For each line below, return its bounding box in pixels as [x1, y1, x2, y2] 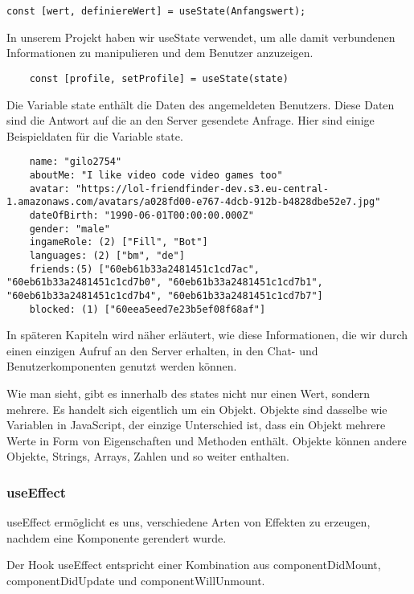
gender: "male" [29, 223, 110, 235]
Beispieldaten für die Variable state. [6, 127, 183, 144]
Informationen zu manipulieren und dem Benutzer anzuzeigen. [6, 44, 314, 61]
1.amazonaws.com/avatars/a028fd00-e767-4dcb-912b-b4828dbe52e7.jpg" [6, 196, 381, 208]
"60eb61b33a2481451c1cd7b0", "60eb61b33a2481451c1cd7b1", [6, 277, 323, 289]
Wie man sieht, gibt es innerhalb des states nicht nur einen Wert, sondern [6, 384, 371, 401]
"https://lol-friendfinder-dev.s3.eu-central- [75, 182, 329, 195]
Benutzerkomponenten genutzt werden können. [6, 358, 237, 375]
